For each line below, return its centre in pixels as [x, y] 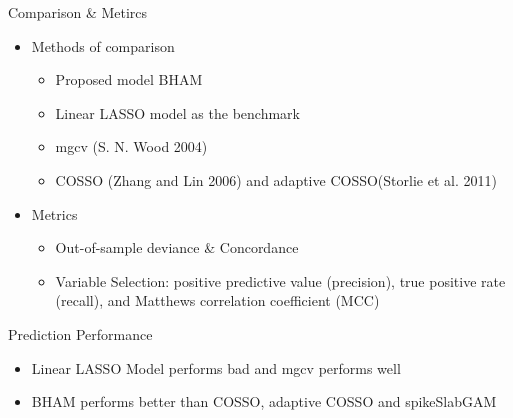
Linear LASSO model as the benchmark [177, 112]
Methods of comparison [103, 45]
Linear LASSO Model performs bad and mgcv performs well [216, 367]
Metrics [54, 213]
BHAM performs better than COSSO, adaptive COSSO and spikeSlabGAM [264, 401]
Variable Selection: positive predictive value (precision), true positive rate [280, 280]
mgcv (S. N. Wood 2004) [131, 146]
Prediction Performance [80, 333]
